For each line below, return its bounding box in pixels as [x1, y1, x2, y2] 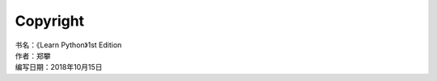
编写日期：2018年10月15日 [15, 63, 103, 72]
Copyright [15, 12, 85, 30]
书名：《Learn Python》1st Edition [15, 40, 122, 50]
